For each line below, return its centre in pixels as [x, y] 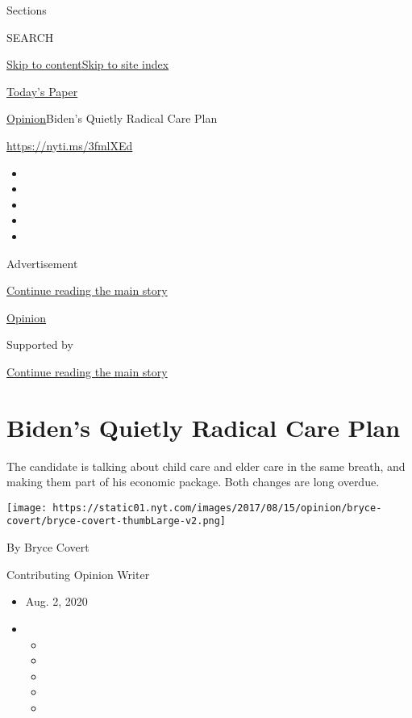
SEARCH [30, 37]
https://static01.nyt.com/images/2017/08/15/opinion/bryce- [217, 508]
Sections [27, 10]
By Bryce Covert [48, 547]
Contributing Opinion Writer [78, 574]
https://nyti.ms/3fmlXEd [70, 145]
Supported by [40, 344]
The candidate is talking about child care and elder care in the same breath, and [206, 466]
